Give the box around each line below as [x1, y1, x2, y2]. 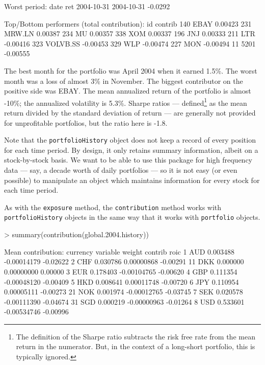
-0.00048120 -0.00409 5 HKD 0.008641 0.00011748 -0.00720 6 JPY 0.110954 [4, 276, 239, 287]
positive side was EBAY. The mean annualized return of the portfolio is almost [4, 85, 251, 96]
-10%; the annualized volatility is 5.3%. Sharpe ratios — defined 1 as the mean [4, 96, 247, 108]
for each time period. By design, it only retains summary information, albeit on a [4, 144, 258, 155]
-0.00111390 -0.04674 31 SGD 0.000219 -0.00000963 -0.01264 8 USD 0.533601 [4, 296, 245, 307]
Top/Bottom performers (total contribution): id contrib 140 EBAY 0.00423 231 [4, 18, 252, 29]
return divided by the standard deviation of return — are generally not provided [4, 107, 256, 118]
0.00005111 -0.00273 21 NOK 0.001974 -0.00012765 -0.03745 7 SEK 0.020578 [4, 286, 243, 297]
